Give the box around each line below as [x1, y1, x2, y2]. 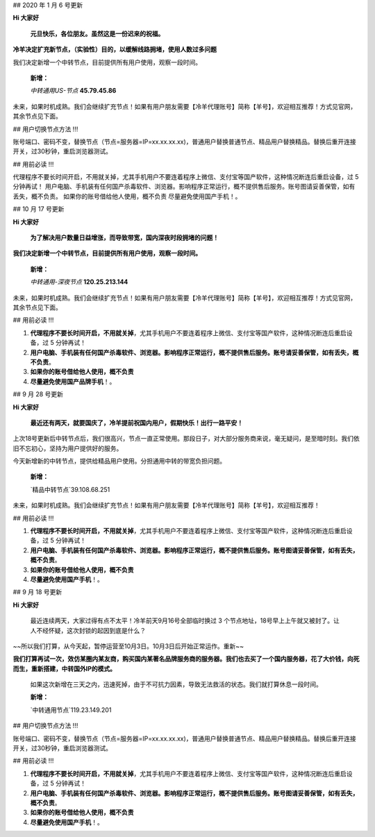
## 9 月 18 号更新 [12, 588, 62, 596]
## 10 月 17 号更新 [12, 205, 65, 213]
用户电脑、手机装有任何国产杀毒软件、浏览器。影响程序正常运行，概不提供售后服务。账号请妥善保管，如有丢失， [30, 348, 353, 357]
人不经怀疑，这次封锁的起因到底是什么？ [30, 626, 146, 634]
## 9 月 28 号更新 [12, 390, 64, 398]
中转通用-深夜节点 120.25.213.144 [30, 278, 128, 286]
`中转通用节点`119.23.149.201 [30, 705, 112, 714]
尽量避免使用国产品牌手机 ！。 [30, 377, 116, 385]
